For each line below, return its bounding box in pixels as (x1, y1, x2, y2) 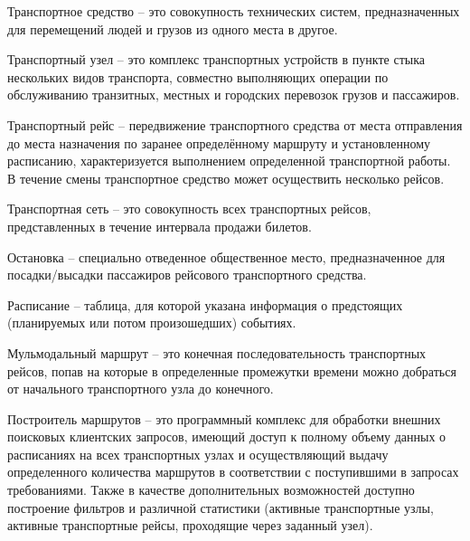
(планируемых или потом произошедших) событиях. (7, 313, 296, 332)
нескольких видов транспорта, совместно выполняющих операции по (7, 67, 389, 86)
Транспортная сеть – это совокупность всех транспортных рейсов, (7, 199, 371, 218)
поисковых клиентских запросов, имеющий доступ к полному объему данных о (7, 427, 446, 446)
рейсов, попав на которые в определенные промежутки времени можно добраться (7, 361, 456, 380)
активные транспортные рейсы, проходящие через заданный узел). (7, 516, 373, 535)
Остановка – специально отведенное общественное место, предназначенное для (7, 247, 446, 266)
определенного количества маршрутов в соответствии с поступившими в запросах (7, 462, 459, 481)
